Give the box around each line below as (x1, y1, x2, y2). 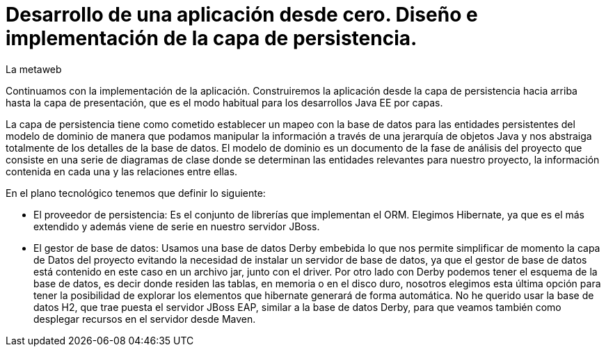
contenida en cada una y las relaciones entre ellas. (6, 165, 238, 177)
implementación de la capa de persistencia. (6, 26, 417, 50)
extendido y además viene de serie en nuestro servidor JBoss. (33, 220, 320, 232)
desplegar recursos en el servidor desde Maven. (33, 312, 256, 325)
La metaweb (6, 63, 62, 75)
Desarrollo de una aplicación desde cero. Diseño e (6, 3, 478, 26)
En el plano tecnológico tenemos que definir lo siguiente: (6, 186, 266, 199)
